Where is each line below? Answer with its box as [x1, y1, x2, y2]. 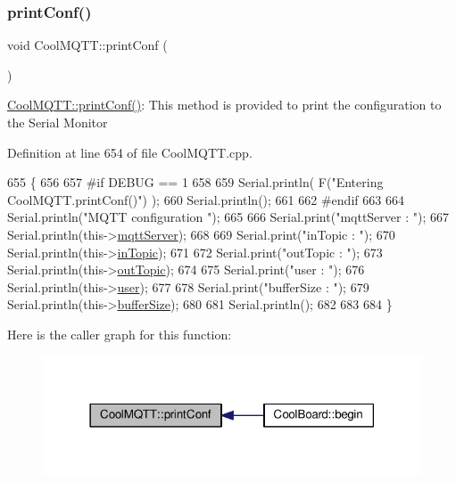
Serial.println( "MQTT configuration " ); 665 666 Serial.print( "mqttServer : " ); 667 [7, 208, 449, 226]
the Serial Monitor [7, 113, 108, 131]
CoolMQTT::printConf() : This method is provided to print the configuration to [7, 95, 442, 114]
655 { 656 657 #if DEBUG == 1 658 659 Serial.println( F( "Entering [7, 173, 384, 192]
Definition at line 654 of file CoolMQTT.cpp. [7, 143, 253, 161]
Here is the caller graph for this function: [7, 324, 232, 343]
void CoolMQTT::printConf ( [7, 36, 168, 54]
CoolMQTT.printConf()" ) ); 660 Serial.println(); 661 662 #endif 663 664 [7, 190, 404, 208]
